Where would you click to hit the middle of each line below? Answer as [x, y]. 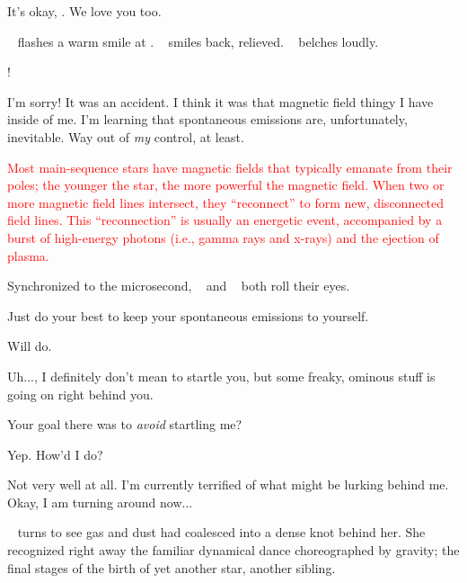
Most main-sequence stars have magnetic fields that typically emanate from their [230, 167]
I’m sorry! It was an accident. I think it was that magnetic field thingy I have [220, 101]
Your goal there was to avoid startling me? [125, 424]
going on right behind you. [80, 394]
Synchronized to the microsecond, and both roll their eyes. [179, 286]
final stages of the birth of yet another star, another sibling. [172, 567]
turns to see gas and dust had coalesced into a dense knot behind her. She [221, 532]
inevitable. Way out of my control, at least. [126, 136]
